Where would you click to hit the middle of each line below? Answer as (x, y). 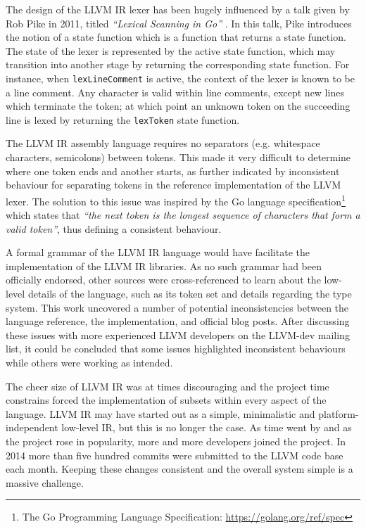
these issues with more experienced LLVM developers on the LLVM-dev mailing (178, 334)
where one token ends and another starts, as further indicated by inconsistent (173, 171)
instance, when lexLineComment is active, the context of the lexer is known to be (180, 78)
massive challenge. (45, 482)
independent (32, 427)
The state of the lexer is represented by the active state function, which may (171, 50)
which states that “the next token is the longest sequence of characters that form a (183, 215)
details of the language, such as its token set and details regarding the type (190, 294)
